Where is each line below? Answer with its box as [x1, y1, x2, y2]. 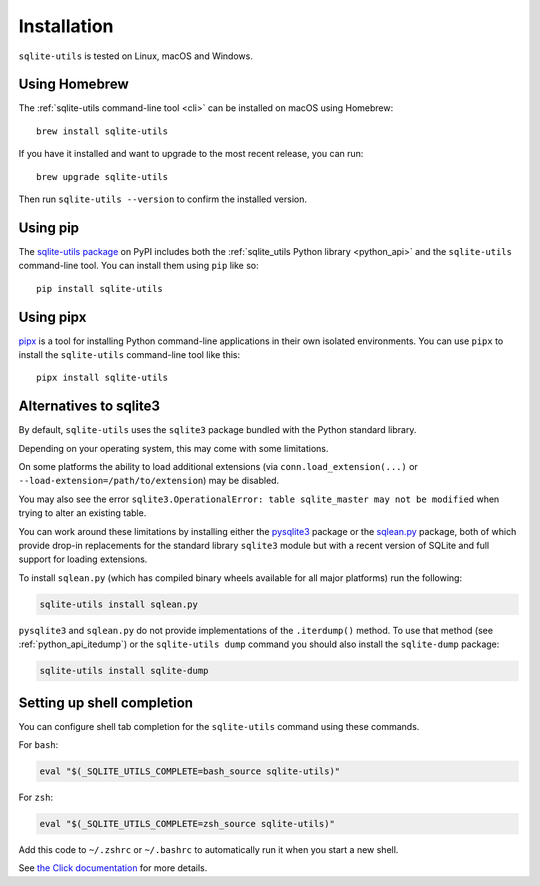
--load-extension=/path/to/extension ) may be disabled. [18, 475, 280, 487]
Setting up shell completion [18, 694, 194, 711]
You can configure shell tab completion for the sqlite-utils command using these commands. [18, 720, 420, 732]
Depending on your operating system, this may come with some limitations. [18, 442, 329, 454]
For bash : [18, 739, 59, 751]
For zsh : [18, 791, 54, 804]
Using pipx [18, 308, 87, 325]
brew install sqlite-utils [36, 125, 169, 137]
